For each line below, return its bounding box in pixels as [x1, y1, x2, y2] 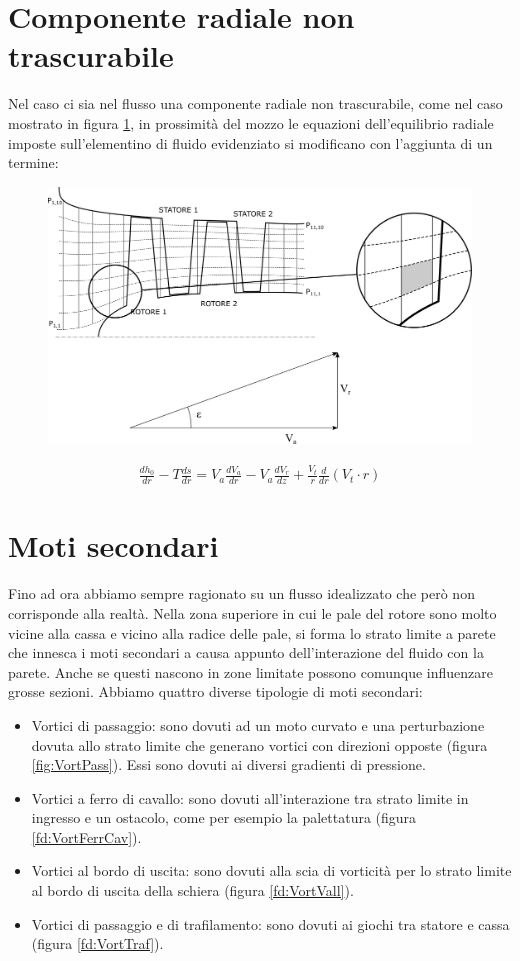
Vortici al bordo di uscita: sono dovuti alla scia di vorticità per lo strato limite [31, 860, 512, 881]
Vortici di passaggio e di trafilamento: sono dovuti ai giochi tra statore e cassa [31, 913, 510, 934]
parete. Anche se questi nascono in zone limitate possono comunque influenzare [8, 661, 493, 682]
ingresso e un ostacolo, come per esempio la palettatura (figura [31, 807, 417, 828]
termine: [8, 152, 59, 173]
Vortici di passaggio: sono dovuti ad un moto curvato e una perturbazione [31, 714, 485, 735]
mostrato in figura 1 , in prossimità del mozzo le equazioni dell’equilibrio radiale [8, 112, 494, 133]
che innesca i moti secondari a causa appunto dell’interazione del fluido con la [8, 642, 484, 663]
